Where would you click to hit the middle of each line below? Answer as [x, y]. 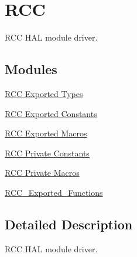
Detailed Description [69, 224]
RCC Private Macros [42, 173]
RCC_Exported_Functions [54, 192]
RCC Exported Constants [51, 113]
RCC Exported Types [44, 93]
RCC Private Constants [47, 153]
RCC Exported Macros [46, 133]
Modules [31, 69]
